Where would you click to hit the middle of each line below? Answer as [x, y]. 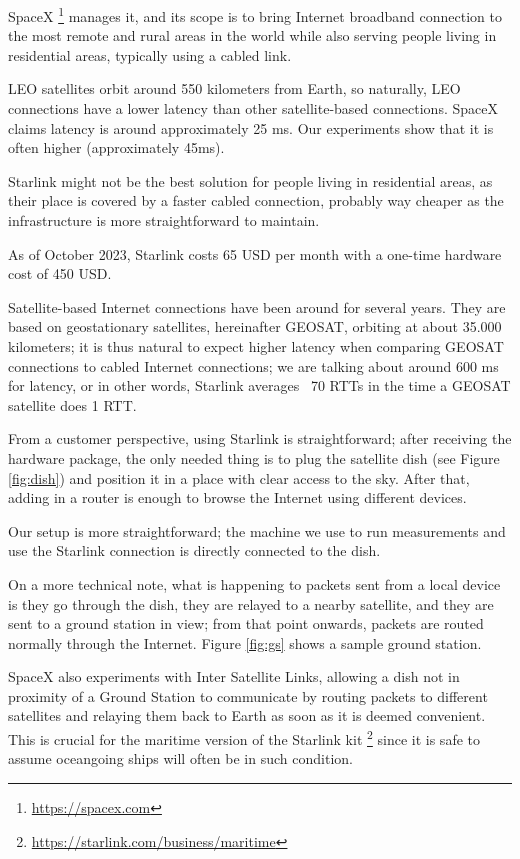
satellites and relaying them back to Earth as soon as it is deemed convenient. [247, 715]
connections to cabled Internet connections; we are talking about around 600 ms [253, 365]
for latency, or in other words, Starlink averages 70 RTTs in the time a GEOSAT [259, 385]
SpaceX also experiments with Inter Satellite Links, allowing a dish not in [234, 676]
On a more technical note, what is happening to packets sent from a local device [254, 583]
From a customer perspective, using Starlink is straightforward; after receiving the [260, 438]
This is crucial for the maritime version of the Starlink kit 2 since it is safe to [244, 737]
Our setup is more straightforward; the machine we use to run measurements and [257, 530]
